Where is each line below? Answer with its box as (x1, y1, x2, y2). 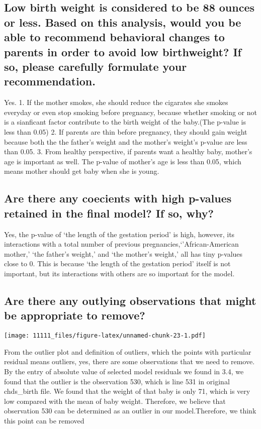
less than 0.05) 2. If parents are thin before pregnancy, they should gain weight (4, 126, 247, 137)
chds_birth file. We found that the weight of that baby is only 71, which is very (4, 386, 250, 396)
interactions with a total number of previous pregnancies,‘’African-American (4, 239, 239, 249)
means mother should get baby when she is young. (4, 166, 159, 176)
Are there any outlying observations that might (4, 292, 256, 308)
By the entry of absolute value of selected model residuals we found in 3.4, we (4, 366, 244, 376)
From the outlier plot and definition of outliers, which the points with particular (4, 346, 251, 357)
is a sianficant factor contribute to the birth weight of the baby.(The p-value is (4, 117, 246, 127)
